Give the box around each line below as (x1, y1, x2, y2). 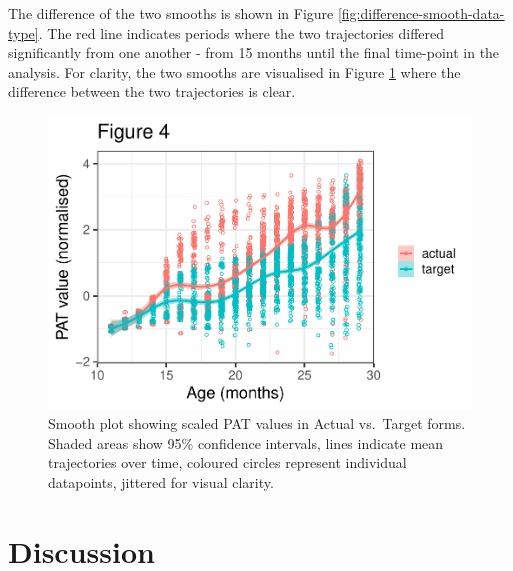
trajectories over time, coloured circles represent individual (48, 452, 407, 473)
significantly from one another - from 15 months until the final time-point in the (8, 42, 500, 63)
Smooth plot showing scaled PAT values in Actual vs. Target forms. (48, 413, 466, 434)
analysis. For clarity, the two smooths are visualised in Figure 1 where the (8, 61, 461, 82)
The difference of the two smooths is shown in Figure (8, 3, 334, 23)
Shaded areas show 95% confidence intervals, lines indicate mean (48, 432, 444, 453)
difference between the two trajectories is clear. (8, 81, 296, 102)
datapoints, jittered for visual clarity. (48, 471, 274, 492)
